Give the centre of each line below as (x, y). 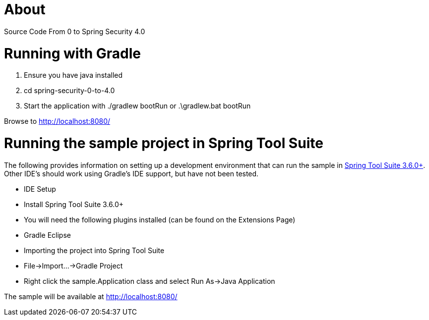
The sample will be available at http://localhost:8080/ (91, 296)
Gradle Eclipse (47, 235)
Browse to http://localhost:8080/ (57, 121)
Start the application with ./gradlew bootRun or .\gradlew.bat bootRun (137, 106)
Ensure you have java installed (73, 75)
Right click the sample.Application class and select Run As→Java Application (150, 281)
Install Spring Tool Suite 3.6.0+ (74, 204)
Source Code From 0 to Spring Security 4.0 (75, 31)
